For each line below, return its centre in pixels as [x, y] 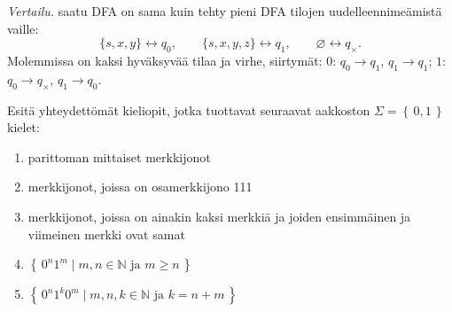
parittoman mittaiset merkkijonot [119, 156]
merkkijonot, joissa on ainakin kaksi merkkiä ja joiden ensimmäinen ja [219, 216]
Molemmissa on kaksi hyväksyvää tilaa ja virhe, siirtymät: [165, 60]
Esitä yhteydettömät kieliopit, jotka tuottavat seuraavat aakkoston [189, 109]
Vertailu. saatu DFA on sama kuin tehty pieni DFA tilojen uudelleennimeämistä [225, 11]
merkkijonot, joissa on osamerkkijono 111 [140, 187]
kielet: [23, 127]
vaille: [23, 28]
